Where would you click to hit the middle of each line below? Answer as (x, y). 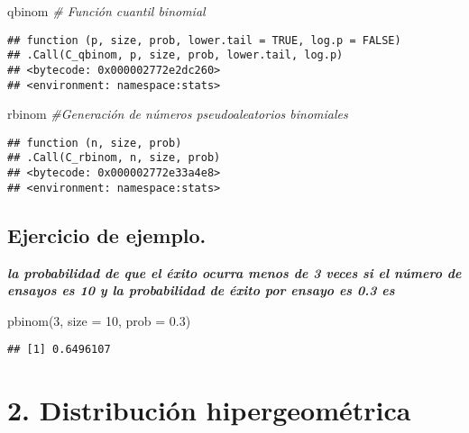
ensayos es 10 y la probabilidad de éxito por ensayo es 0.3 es (201, 290)
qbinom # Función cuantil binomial (106, 11)
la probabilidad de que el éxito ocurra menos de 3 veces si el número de (234, 272)
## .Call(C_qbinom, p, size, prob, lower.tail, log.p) (175, 55)
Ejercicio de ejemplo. (107, 235)
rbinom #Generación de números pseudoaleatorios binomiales (178, 114)
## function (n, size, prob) (95, 143)
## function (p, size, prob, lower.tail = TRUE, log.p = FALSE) (204, 40)
